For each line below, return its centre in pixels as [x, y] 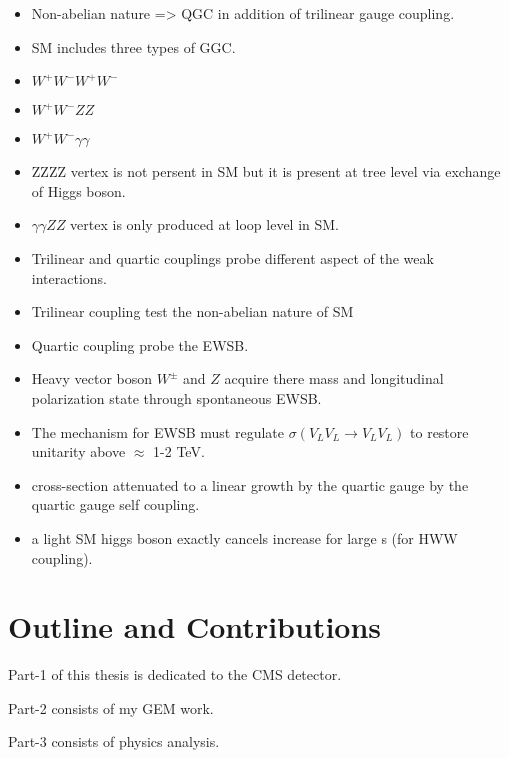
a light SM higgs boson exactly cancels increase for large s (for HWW [244, 537]
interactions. [69, 277]
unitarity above [78, 451]
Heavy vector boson [92, 378]
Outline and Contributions [195, 626]
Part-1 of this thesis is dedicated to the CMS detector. [175, 674]
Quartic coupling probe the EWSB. [140, 344]
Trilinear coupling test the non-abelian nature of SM [192, 311]
